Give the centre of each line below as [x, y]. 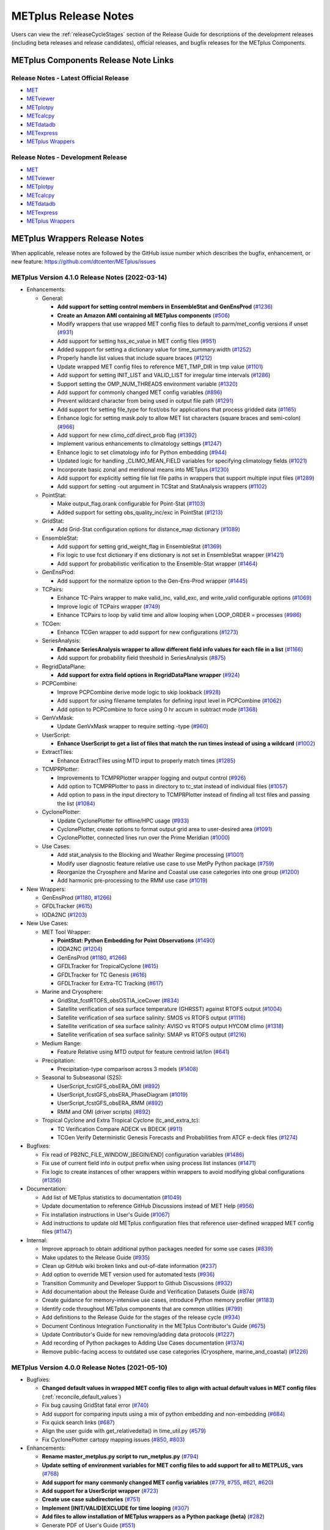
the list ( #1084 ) [76, 803]
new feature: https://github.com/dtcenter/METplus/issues [83, 262]
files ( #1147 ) [57, 1232]
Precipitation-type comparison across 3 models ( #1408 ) [128, 1069]
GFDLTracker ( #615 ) [67, 906]
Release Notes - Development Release [69, 157]
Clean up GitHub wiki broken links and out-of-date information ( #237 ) [129, 1266]
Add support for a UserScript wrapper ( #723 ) [100, 1491]
